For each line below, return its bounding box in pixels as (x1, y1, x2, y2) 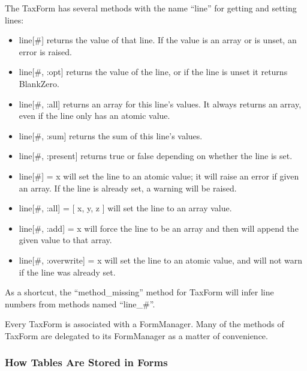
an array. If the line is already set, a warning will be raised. (19, 181, 237, 194)
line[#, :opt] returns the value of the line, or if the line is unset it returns (19, 65, 288, 78)
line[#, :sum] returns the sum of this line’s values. (19, 129, 203, 142)
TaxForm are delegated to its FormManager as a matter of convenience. (5, 329, 268, 342)
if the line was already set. (19, 265, 116, 278)
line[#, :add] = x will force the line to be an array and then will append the (19, 222, 299, 234)
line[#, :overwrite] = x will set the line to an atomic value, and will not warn (19, 253, 303, 266)
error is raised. (19, 45, 72, 58)
